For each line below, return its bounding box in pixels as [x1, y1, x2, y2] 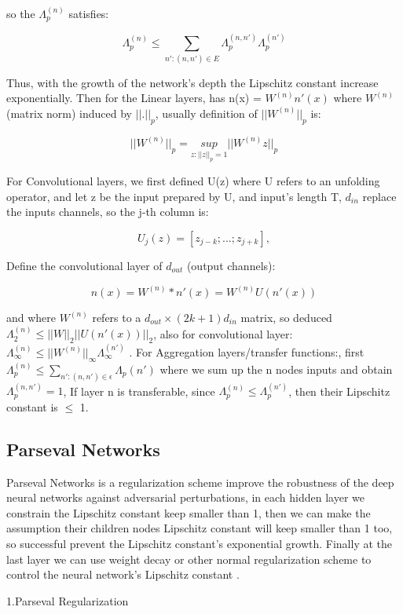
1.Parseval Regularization [6, 592, 129, 609]
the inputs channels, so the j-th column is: [6, 203, 209, 220]
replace [362, 188, 397, 204]
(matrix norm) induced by [6, 104, 132, 121]
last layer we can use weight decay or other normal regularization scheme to [6, 550, 372, 567]
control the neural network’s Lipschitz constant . [6, 566, 240, 583]
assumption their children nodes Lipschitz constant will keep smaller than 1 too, [6, 520, 393, 536]
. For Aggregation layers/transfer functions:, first [129, 343, 365, 360]
